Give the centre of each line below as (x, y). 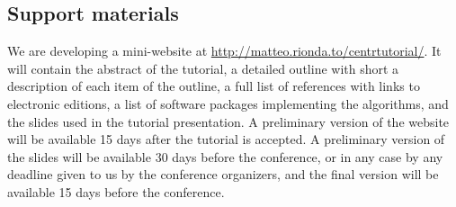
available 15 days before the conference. (116, 191)
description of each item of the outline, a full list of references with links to (214, 86)
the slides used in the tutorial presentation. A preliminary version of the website (228, 121)
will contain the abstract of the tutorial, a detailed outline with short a (203, 68)
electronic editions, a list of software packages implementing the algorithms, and (228, 103)
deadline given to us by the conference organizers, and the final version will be (223, 174)
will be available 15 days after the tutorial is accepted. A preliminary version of (226, 139)
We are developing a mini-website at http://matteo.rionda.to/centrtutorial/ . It (224, 51)
